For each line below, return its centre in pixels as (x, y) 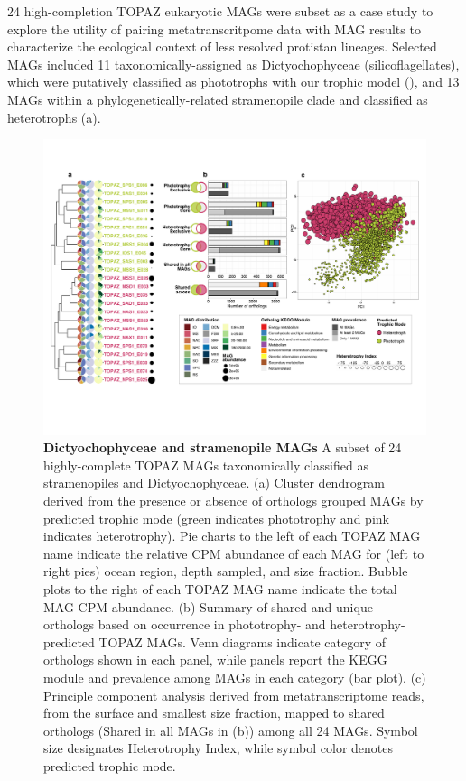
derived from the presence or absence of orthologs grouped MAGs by (233, 501)
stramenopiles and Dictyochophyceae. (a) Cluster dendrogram (214, 483)
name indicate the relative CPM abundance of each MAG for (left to (234, 553)
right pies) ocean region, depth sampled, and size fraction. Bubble (226, 571)
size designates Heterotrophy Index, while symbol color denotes (219, 748)
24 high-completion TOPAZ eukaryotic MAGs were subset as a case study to (220, 11)
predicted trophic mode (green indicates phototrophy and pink (216, 518)
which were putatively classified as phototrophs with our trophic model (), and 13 (233, 82)
